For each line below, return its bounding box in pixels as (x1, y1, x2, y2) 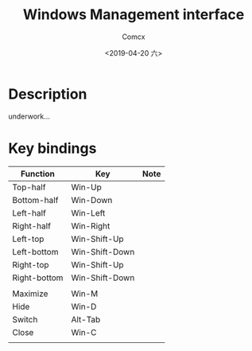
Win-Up (71, 181, 102, 193)
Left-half (12, 207, 46, 218)
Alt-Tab (71, 314, 101, 325)
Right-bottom (12, 272, 64, 283)
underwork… (8, 111, 50, 121)
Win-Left (71, 207, 106, 218)
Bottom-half (12, 194, 59, 205)
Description (8, 85, 87, 103)
